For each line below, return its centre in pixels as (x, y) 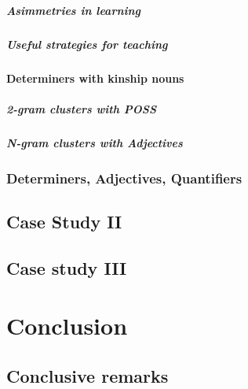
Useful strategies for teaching (87, 44)
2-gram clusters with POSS (81, 108)
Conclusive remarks (88, 375)
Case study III (67, 267)
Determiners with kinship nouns (95, 78)
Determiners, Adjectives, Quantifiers (124, 178)
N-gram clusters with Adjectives (95, 142)
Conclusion (67, 326)
